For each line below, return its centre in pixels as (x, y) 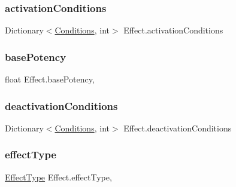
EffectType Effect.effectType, (58, 177)
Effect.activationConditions (173, 30)
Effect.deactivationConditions (178, 128)
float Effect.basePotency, (50, 79)
